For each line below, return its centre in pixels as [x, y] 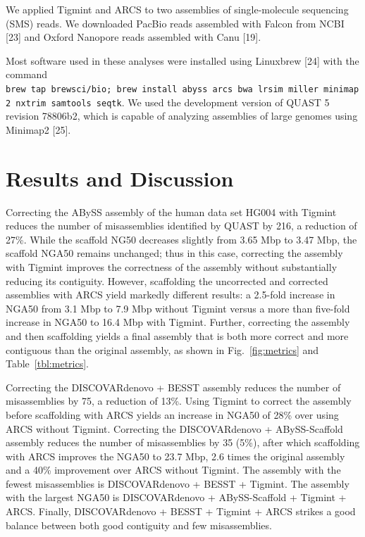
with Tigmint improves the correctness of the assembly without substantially [172, 266]
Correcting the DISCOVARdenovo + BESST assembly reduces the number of [173, 387]
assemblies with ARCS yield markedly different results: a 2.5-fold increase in [171, 295]
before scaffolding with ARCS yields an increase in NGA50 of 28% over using [172, 414]
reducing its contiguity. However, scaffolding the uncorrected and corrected [167, 280]
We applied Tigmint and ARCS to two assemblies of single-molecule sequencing [177, 9]
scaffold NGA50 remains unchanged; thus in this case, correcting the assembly [174, 253]
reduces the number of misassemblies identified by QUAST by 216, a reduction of [181, 226]
